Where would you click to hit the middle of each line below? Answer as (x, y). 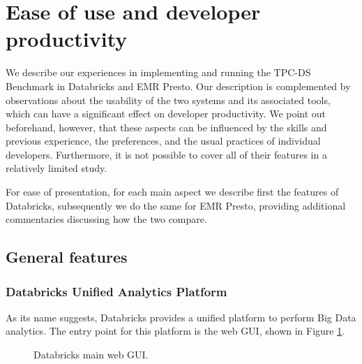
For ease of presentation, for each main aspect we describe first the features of (172, 192)
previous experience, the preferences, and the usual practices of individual (163, 141)
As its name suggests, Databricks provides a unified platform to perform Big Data (181, 317)
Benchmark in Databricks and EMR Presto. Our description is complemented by (178, 86)
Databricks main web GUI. (91, 355)
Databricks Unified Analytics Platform (116, 291)
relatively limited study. (56, 168)
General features (67, 257)
